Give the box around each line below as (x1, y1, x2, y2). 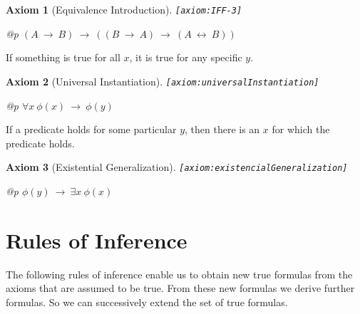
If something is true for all (6, 50, 120, 65)
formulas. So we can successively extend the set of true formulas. (6, 294, 288, 309)
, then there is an (185, 122, 260, 137)
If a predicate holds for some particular (6, 122, 177, 137)
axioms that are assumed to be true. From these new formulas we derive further (6, 281, 355, 295)
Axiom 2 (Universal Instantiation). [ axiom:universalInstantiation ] (6, 73, 319, 88)
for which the (272, 122, 330, 137)
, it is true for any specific (129, 50, 242, 65)
